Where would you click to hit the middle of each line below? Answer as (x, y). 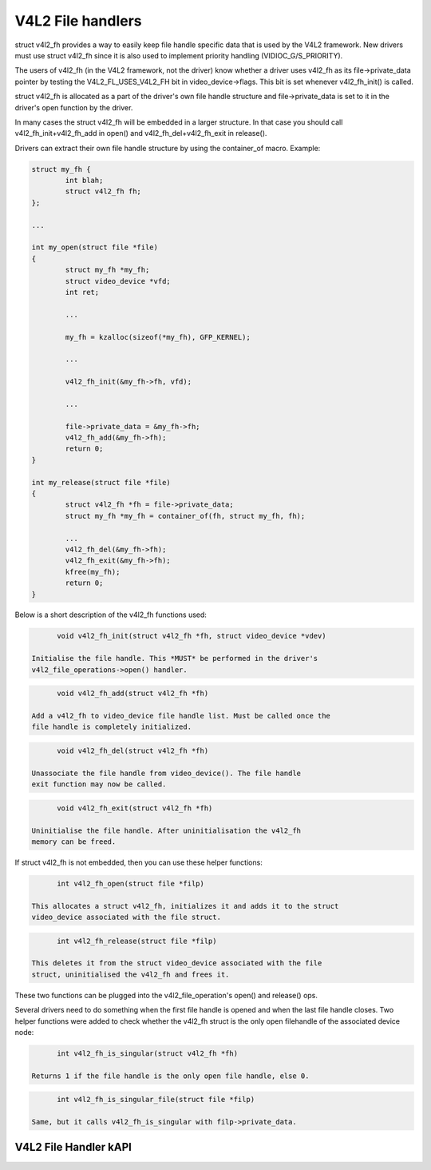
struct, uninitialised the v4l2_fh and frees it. (130, 974)
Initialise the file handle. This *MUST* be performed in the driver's (175, 659)
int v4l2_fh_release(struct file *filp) (137, 941)
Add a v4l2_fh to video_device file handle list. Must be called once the (181, 716)
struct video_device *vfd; (118, 281)
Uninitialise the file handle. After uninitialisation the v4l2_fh (166, 830)
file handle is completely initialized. (111, 727)
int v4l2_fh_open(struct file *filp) (131, 883)
